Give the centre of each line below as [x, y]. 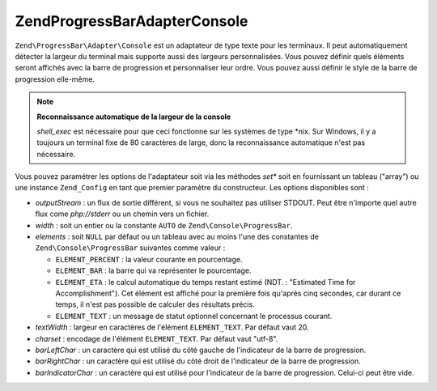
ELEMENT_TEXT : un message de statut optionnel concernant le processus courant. [194, 316]
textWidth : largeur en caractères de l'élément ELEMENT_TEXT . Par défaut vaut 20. [172, 327]
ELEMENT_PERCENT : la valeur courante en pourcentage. [149, 259]
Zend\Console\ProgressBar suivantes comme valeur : [130, 248]
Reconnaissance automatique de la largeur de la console [134, 117]
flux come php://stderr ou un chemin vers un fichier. [122, 214]
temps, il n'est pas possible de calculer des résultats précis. [155, 304]
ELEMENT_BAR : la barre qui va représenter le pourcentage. [153, 270]
